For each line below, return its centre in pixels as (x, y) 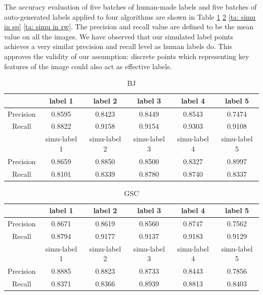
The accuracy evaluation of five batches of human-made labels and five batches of (130, 7)
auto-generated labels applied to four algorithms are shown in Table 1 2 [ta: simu (130, 16)
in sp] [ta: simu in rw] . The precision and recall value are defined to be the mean (129, 27)
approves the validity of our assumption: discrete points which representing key (127, 56)
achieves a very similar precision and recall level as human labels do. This (118, 46)
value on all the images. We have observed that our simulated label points (119, 36)
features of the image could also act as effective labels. (88, 66)
